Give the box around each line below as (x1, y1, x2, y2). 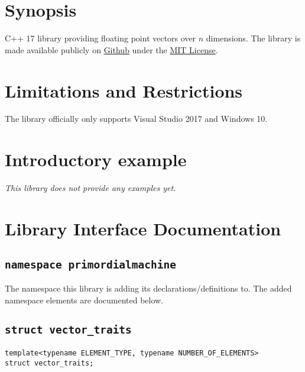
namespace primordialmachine (5, 258, 177, 271)
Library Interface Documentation (5, 216, 281, 240)
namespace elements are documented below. (5, 293, 164, 306)
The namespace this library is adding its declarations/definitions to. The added (5, 282, 292, 294)
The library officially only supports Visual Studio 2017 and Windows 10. (5, 112, 268, 125)
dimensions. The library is (206, 32, 301, 44)
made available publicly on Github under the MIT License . (5, 43, 218, 56)
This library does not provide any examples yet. (5, 182, 176, 194)
